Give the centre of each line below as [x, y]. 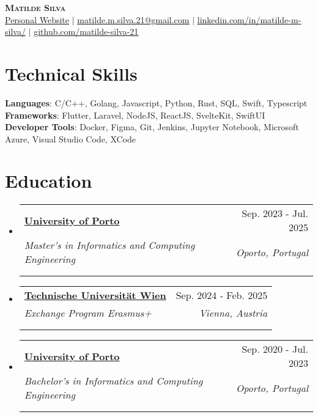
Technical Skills [71, 73]
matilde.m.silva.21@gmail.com [133, 19]
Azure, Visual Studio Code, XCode [71, 138]
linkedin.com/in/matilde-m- [249, 19]
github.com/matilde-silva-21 [86, 31]
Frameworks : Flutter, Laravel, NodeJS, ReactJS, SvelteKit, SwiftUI [135, 115]
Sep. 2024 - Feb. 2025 [222, 295]
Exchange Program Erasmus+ [88, 313]
